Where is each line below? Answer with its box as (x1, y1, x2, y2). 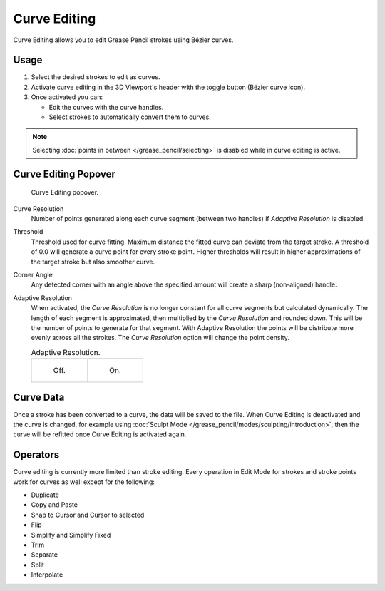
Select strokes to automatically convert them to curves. (48, 113, 212, 121)
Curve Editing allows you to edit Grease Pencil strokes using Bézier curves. (13, 36, 234, 44)
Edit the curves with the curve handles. (48, 103, 164, 111)
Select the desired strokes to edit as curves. (31, 73, 160, 81)
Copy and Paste (31, 500, 78, 509)
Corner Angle (13, 270, 53, 279)
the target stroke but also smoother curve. (31, 257, 155, 266)
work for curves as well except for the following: (13, 478, 155, 486)
